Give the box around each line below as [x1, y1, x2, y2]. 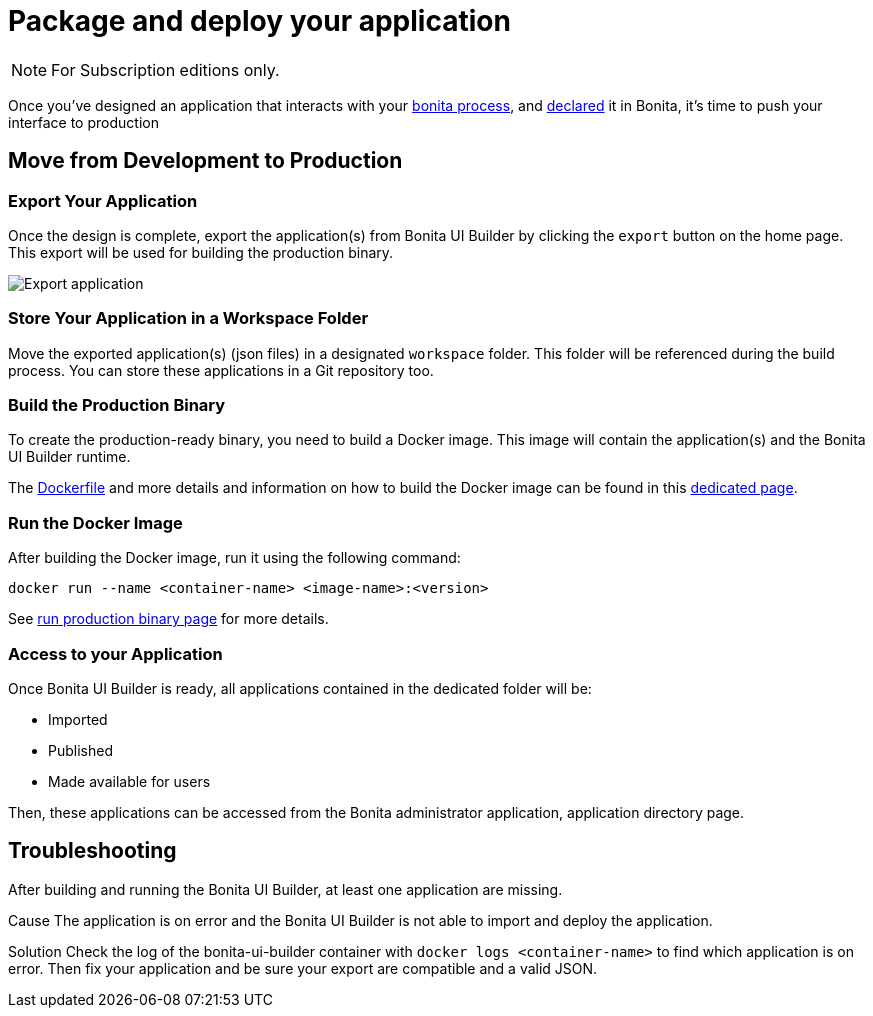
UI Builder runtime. [8, 448, 131, 466]
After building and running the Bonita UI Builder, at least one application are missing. [8, 880, 563, 898]
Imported [48, 710, 108, 728]
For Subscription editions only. [51, 59, 280, 80]
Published [48, 741, 113, 759]
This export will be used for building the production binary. [8, 243, 394, 261]
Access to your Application [8, 643, 223, 664]
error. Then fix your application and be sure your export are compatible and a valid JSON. [8, 959, 598, 977]
